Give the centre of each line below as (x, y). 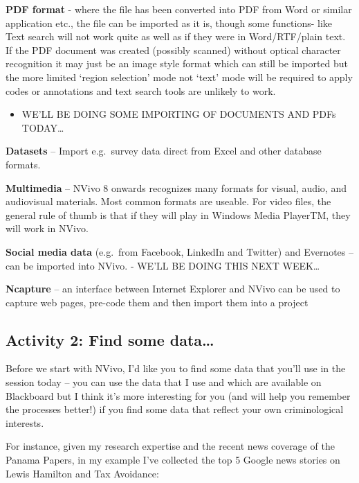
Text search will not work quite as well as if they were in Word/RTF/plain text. (176, 36)
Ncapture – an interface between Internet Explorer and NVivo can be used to (173, 289)
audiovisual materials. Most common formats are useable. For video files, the (168, 201)
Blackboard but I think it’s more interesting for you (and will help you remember (178, 395)
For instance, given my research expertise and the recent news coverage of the (170, 446)
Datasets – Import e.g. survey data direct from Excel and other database (164, 151)
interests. (25, 422)
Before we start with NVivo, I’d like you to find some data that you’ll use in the (176, 368)
